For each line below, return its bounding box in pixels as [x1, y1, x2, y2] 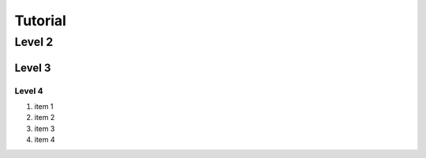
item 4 [34, 135, 55, 145]
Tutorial [14, 12, 67, 29]
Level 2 [14, 35, 54, 49]
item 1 [34, 101, 54, 111]
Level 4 [14, 85, 43, 96]
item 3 [34, 123, 55, 134]
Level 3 [14, 61, 51, 74]
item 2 [34, 113, 55, 122]
